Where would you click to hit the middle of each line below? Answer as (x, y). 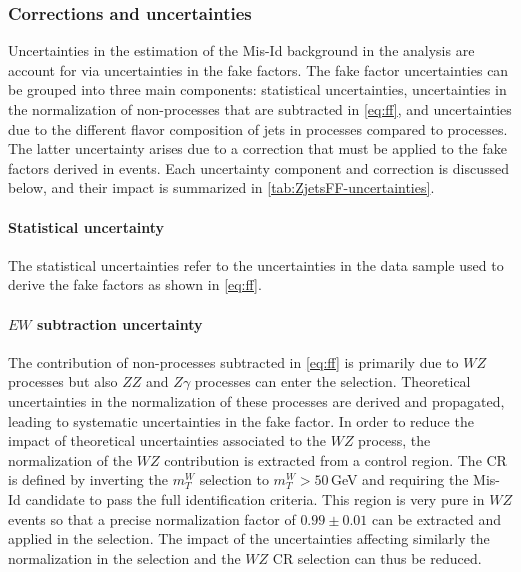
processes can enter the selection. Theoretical (332, 381)
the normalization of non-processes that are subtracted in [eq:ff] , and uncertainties (260, 109)
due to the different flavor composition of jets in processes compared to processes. (258, 128)
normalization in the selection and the (124, 557)
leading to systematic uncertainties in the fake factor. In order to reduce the (241, 420)
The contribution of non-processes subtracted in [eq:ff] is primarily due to (233, 361)
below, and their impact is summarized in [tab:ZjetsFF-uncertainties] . (221, 187)
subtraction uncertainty (119, 323)
